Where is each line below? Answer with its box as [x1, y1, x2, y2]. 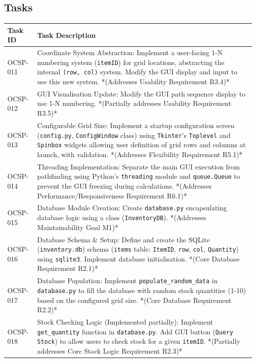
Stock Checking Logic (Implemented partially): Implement [37, 317, 213, 327]
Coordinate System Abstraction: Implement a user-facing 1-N [37, 47, 223, 58]
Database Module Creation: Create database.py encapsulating [37, 202, 227, 213]
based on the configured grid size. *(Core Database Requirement [37, 295, 232, 305]
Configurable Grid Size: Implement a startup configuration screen [37, 120, 235, 130]
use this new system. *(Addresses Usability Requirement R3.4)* [37, 76, 230, 87]
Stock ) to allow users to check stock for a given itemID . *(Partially [37, 336, 240, 346]
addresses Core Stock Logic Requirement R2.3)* [37, 345, 183, 356]
